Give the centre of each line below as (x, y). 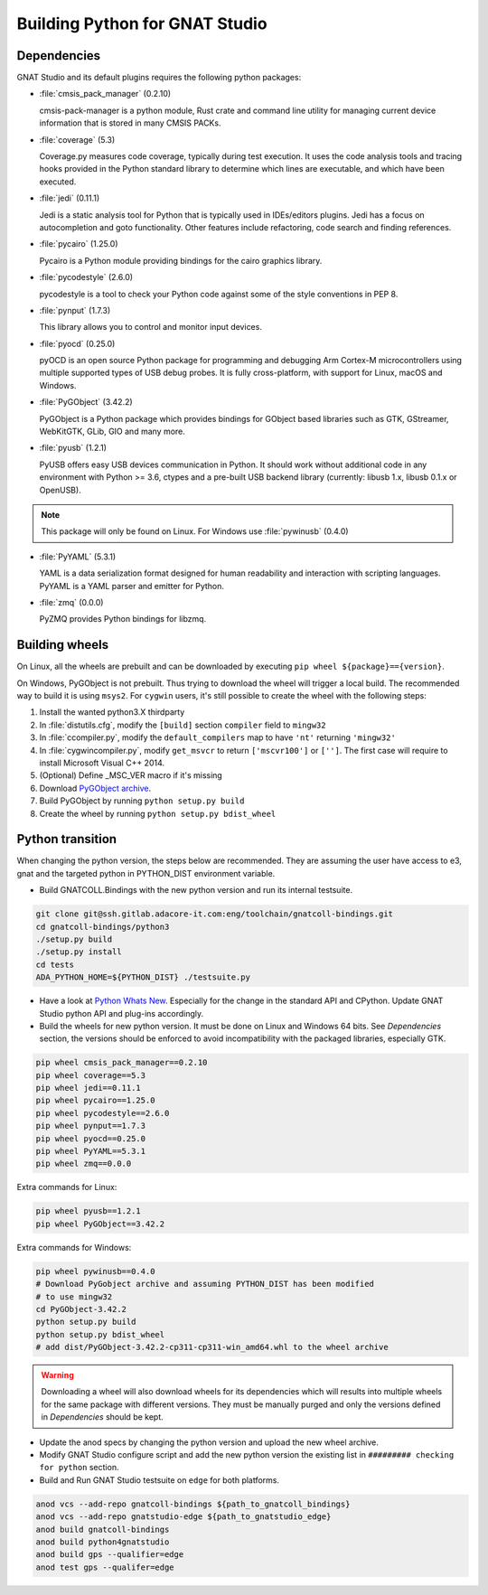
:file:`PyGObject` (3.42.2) (86, 402)
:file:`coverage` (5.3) (77, 139)
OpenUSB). (60, 490)
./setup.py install (79, 952)
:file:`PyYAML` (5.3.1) (78, 557)
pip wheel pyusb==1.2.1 (89, 1211)
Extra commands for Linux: (67, 1187)
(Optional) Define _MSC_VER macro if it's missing (131, 775)
